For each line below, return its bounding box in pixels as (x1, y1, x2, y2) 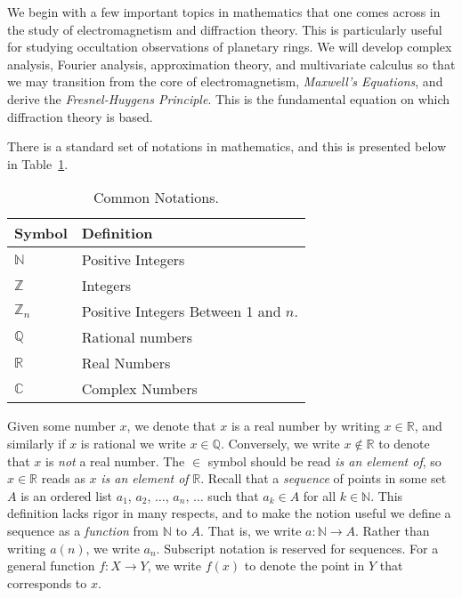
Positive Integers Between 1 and (81, 301, 281, 322)
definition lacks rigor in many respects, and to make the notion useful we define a (7, 504, 451, 522)
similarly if (7, 433, 66, 452)
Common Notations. (93, 187, 219, 208)
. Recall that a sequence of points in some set (200, 469, 447, 488)
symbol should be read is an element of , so (207, 451, 442, 470)
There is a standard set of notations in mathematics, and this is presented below (7, 137, 447, 156)
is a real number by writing (231, 416, 380, 435)
